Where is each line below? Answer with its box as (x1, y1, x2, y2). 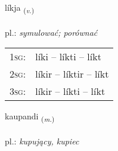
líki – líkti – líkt (35, 50, 101, 64)
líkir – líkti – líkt (35, 84, 105, 98)
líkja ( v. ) (5, 1, 35, 15)
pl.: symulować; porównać (5, 26, 98, 38)
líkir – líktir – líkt (35, 67, 109, 81)
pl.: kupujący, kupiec (5, 135, 79, 147)
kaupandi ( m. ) (5, 110, 55, 124)
